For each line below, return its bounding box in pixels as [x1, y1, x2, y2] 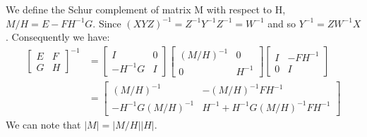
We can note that [6, 117, 81, 131]
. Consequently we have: [6, 30, 110, 44]
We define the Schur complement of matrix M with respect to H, [6, 2, 286, 16]
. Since [92, 15, 121, 30]
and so [267, 15, 296, 30]
